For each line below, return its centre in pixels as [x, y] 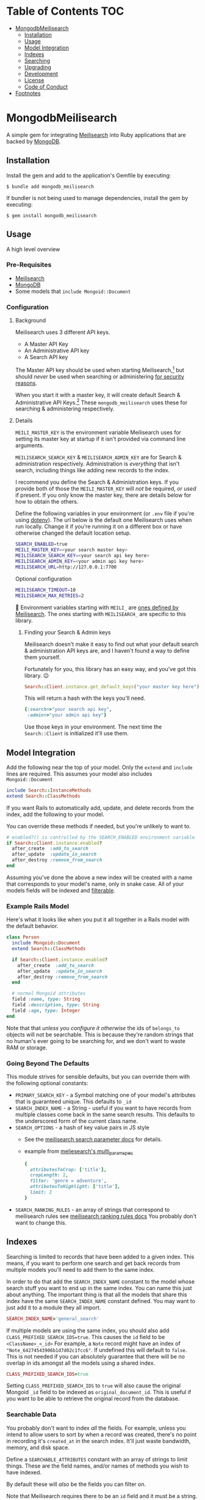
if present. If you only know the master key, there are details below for [103, 495]
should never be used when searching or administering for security [99, 376]
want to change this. [41, 1222]
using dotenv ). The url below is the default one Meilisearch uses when [103, 520]
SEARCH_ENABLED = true [41, 544]
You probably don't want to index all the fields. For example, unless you [96, 1428]
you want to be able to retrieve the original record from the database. [93, 1398]
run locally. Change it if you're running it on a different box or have [99, 527]
